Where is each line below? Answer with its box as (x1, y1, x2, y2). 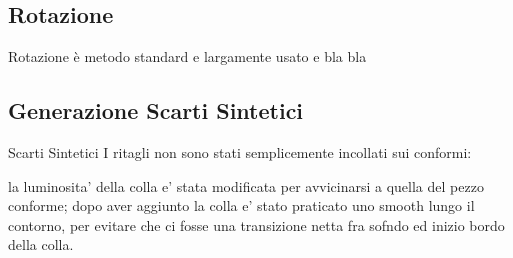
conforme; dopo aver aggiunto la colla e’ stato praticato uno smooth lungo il (8, 195, 475, 216)
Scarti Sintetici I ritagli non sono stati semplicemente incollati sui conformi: (8, 142, 472, 162)
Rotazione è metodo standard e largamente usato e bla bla (8, 46, 367, 67)
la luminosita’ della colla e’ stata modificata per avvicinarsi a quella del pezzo (8, 175, 484, 196)
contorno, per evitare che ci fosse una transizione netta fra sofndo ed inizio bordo (8, 214, 505, 235)
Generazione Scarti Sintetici (8, 95, 304, 126)
